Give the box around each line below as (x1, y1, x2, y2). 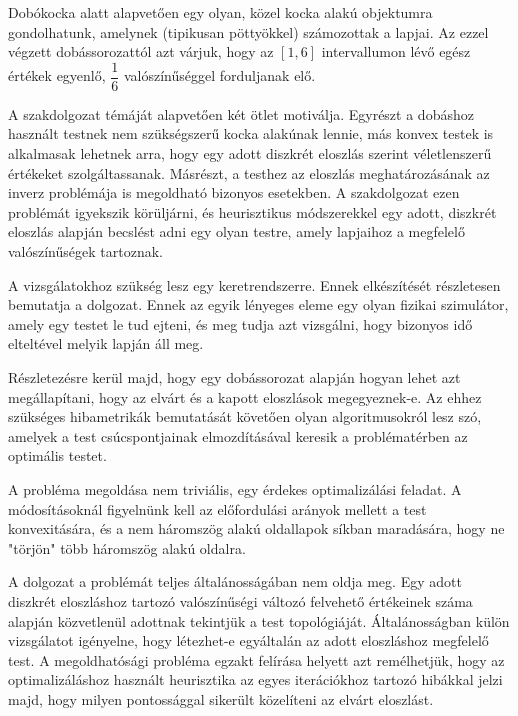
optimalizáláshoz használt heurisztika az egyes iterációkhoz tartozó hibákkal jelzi (8, 669, 503, 690)
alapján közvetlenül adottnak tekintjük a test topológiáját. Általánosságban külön (8, 610, 510, 631)
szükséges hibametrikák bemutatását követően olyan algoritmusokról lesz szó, (8, 406, 482, 427)
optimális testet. (8, 445, 107, 466)
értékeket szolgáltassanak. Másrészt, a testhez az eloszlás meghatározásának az (8, 162, 490, 183)
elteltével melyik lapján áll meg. (8, 333, 204, 354)
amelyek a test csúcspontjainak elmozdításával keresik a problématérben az (8, 425, 468, 446)
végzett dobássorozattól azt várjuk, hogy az (8, 41, 274, 62)
